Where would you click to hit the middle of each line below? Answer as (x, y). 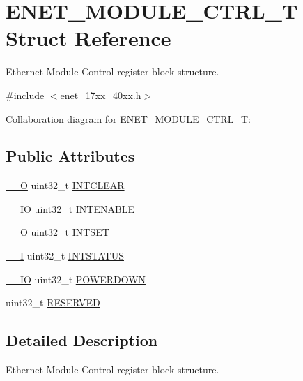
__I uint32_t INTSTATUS (65, 256)
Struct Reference (88, 38)
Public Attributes (70, 156)
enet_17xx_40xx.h (101, 95)
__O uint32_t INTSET (57, 232)
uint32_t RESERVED (53, 302)
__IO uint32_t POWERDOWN (76, 279)
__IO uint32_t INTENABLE (70, 208)
